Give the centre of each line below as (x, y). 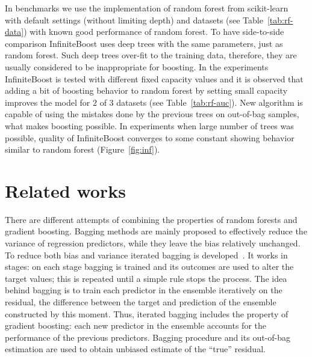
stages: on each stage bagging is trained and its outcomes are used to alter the (149, 267)
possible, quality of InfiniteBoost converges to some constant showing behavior (150, 137)
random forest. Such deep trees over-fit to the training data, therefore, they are (151, 55)
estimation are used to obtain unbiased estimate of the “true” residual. (135, 349)
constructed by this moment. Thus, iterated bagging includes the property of (147, 313)
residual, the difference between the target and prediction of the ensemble (141, 302)
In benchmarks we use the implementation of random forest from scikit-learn (147, 8)
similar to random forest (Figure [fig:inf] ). (83, 149)
